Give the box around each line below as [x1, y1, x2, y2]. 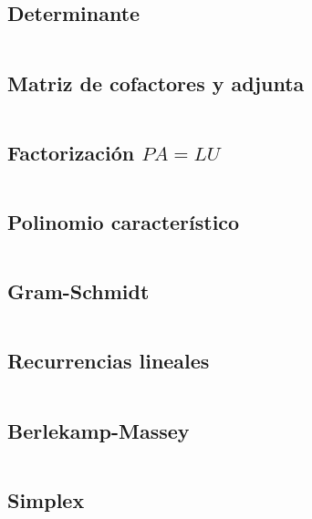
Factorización [7, 138, 135, 166]
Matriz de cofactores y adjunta [7, 68, 305, 97]
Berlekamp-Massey [7, 416, 190, 444]
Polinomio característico [7, 208, 240, 235]
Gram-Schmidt [7, 277, 150, 306]
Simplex [7, 485, 85, 514]
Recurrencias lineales [7, 347, 210, 375]
